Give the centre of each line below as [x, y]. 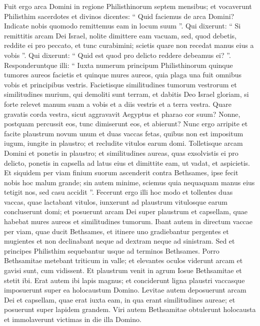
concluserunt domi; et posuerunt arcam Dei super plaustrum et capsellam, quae [126, 211]
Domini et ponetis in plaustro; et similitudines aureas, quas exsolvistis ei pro [121, 153]
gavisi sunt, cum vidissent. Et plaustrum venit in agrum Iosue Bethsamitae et [123, 270]
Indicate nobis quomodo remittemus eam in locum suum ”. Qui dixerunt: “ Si [122, 26]
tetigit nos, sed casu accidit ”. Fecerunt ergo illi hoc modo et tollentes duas [118, 192]
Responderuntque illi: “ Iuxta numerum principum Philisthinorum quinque [118, 65]
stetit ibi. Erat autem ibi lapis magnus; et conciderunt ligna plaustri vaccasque [124, 280]
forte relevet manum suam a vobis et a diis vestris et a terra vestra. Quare [118, 104]
